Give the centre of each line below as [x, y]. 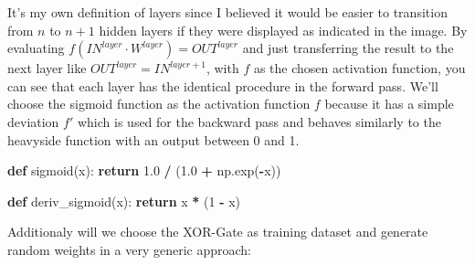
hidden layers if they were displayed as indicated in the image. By [283, 30]
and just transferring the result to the [348, 48]
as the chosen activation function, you [359, 68]
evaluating [36, 48]
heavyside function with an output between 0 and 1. [153, 139]
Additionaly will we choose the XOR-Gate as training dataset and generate [218, 232]
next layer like [47, 68]
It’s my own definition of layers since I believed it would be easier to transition [227, 12]
